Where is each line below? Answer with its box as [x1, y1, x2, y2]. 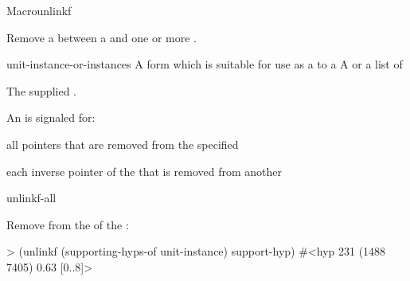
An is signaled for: [6, 109, 96, 126]
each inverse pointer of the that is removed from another [6, 162, 283, 179]
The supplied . [6, 82, 76, 99]
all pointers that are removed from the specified [6, 135, 239, 152]
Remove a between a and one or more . [6, 29, 197, 45]
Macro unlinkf [6, 2, 72, 18]
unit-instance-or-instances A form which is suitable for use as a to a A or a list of [6, 56, 403, 72]
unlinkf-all [6, 189, 57, 206]
